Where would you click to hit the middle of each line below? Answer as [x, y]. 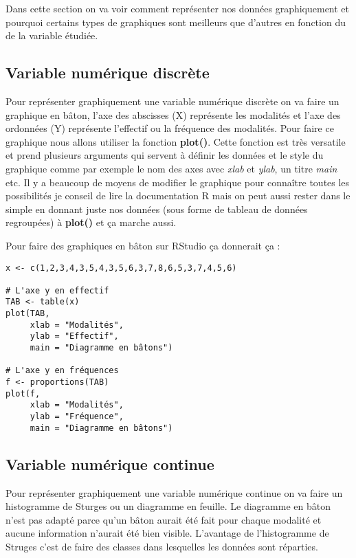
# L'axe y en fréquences [62, 371]
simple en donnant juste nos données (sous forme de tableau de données [157, 209]
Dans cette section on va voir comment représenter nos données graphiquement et [178, 8]
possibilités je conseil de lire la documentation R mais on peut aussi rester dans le [178, 196]
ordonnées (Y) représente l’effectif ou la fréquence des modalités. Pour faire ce [170, 128]
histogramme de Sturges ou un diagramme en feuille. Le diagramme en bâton [168, 506]
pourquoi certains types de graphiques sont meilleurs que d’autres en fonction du [176, 22]
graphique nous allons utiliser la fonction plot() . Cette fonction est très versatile [176, 141]
